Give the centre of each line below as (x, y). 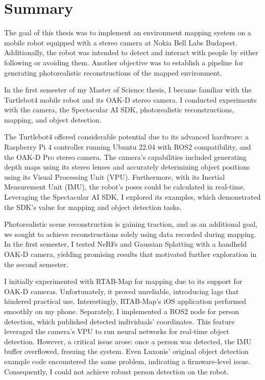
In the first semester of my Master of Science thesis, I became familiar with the (128, 90)
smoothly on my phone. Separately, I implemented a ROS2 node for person (122, 311)
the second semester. (36, 264)
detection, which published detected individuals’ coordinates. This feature (119, 321)
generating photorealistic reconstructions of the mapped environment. (113, 72)
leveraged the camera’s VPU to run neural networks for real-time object (117, 331)
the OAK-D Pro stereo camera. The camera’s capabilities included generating (125, 157)
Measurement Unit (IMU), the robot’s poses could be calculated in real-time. (125, 187)
